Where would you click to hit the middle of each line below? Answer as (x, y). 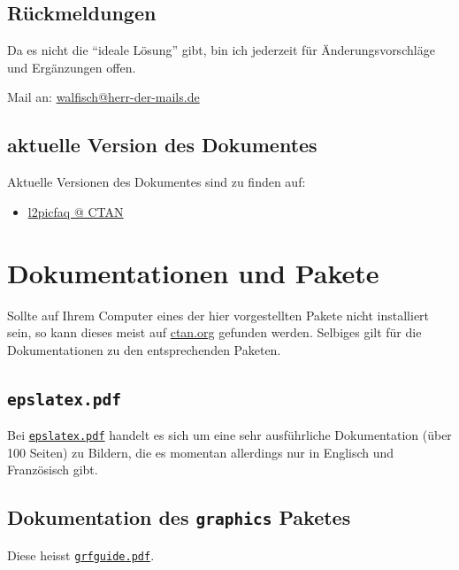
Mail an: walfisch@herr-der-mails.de (103, 97)
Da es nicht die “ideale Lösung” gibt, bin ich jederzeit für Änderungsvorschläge (221, 50)
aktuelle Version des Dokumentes (162, 145)
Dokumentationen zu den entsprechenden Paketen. (144, 349)
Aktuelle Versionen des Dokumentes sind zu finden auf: (157, 182)
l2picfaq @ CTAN (76, 211)
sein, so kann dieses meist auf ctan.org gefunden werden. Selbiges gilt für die (214, 332)
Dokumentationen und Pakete (193, 272)
